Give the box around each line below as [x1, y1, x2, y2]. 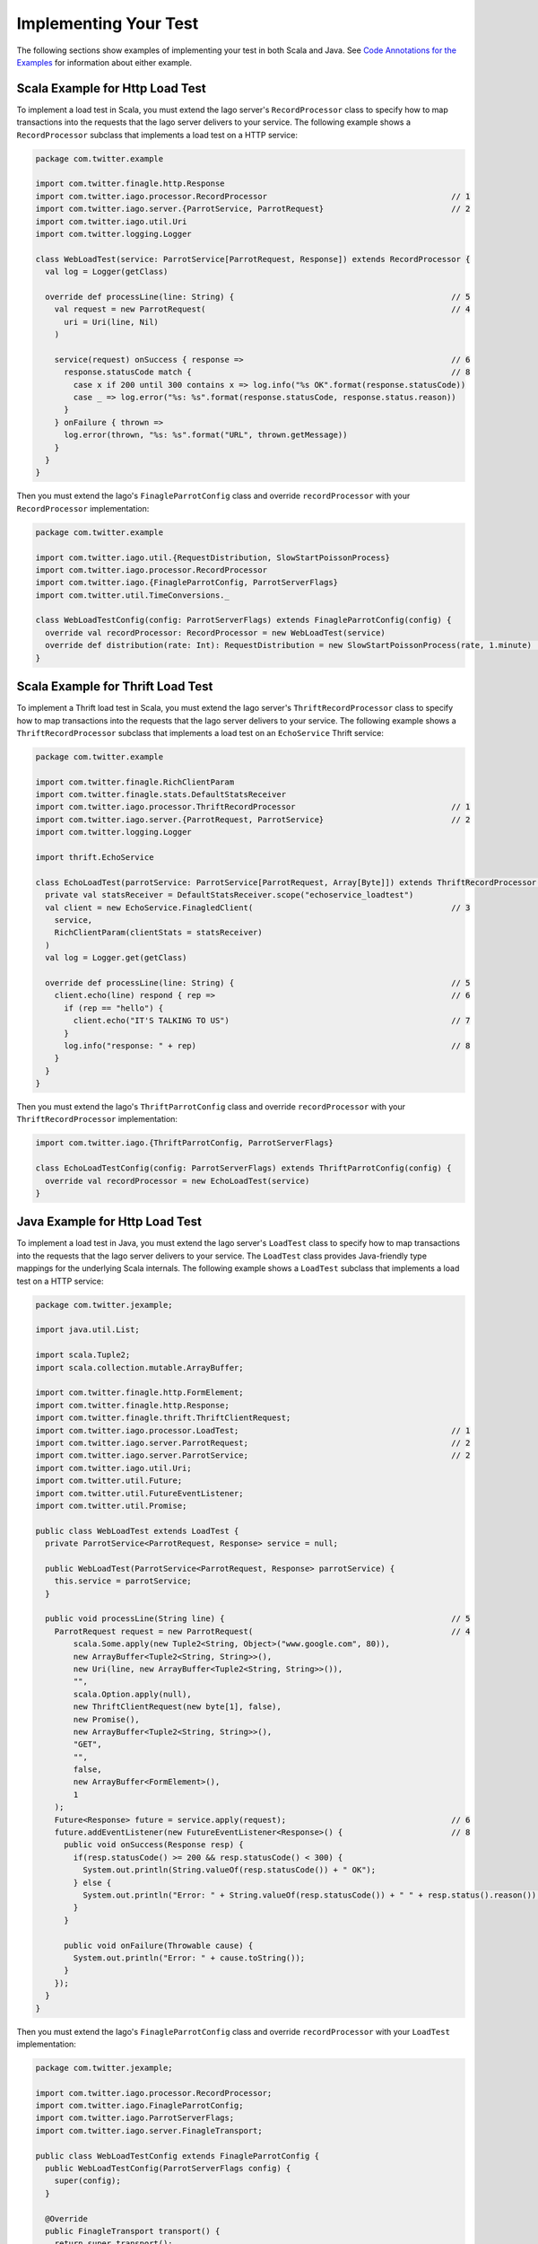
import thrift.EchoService [35, 853, 154, 863]
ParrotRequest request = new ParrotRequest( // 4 [54, 1626, 471, 1636]
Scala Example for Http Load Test [16, 81, 206, 96]
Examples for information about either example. [16, 57, 193, 67]
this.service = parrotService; [54, 1576, 192, 1586]
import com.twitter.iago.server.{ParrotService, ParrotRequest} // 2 [35, 204, 471, 215]
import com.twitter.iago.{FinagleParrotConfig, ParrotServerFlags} [35, 577, 339, 588]
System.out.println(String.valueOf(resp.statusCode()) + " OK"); [82, 1865, 377, 1875]
